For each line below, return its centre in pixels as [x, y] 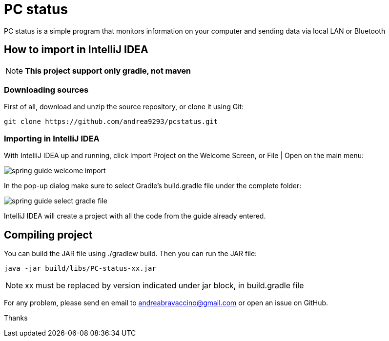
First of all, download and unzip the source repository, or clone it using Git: [124, 107]
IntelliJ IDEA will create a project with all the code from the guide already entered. [135, 216]
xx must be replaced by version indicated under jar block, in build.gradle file [164, 285]
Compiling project [48, 235]
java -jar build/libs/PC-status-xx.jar [80, 268]
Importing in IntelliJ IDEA [52, 138]
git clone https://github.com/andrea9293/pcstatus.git [111, 122]
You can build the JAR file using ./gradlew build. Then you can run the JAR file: [131, 253]
